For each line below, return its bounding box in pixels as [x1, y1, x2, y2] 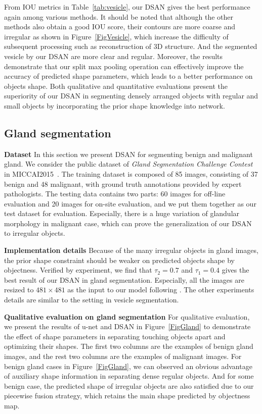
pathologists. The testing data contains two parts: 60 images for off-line [4, 188, 226, 199]
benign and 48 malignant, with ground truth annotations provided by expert [4, 178, 242, 189]
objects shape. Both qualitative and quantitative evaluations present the [4, 80, 228, 91]
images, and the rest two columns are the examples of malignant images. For [4, 351, 242, 361]
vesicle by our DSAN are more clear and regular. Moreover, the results [4, 50, 223, 61]
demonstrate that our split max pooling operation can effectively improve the [4, 61, 244, 71]
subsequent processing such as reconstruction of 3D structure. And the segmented [4, 41, 257, 51]
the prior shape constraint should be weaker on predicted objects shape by [4, 254, 235, 265]
